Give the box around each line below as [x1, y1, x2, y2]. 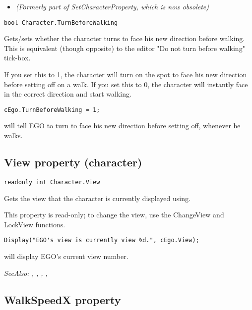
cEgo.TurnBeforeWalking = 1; [4, 106, 100, 113]
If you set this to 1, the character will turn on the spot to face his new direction [4, 69, 247, 80]
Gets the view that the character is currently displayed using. [4, 193, 190, 203]
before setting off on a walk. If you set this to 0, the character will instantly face [4, 79, 248, 89]
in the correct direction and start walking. [4, 89, 131, 99]
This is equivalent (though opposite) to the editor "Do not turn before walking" [4, 43, 245, 53]
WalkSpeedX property [4, 292, 121, 307]
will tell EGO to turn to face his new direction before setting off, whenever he [4, 120, 241, 131]
